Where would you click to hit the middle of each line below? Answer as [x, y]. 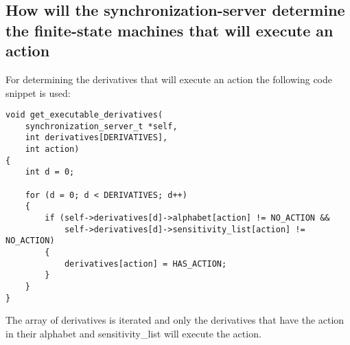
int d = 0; [50, 172]
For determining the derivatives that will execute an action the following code [169, 79]
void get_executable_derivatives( [84, 115]
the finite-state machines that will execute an [170, 30]
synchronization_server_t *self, [101, 126]
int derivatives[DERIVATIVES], [96, 138]
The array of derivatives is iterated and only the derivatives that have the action [175, 320]
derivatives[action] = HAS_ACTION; [145, 264]
